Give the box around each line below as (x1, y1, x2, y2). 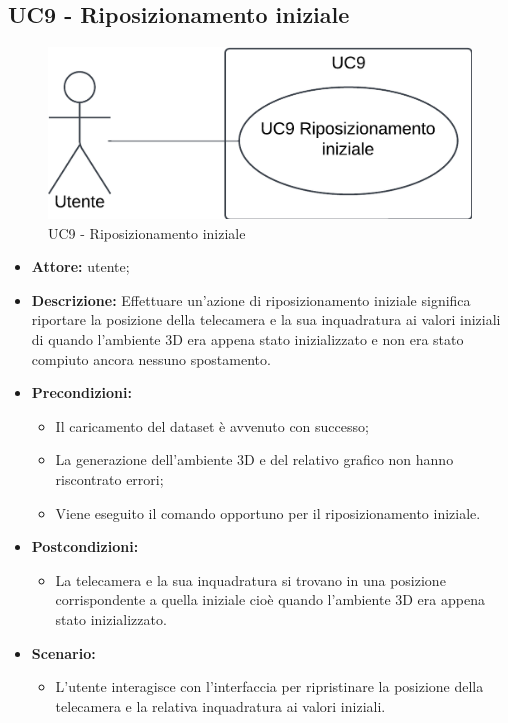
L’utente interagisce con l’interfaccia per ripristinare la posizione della (55, 676, 484, 697)
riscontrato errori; (55, 468, 164, 489)
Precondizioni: (31, 382, 132, 403)
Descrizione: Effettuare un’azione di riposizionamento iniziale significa (31, 289, 471, 310)
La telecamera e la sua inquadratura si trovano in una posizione (55, 569, 446, 590)
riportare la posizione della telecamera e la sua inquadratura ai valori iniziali (31, 309, 501, 330)
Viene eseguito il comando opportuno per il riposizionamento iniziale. (55, 502, 481, 523)
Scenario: (31, 642, 96, 663)
